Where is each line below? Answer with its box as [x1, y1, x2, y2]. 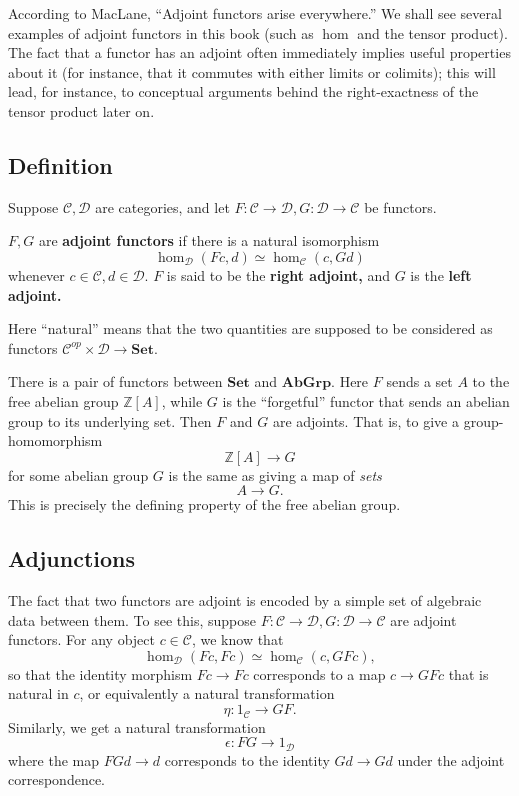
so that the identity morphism [8, 663, 193, 684]
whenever [8, 264, 65, 285]
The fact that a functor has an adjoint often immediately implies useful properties [8, 42, 511, 63]
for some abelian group [8, 464, 149, 485]
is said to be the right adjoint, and [166, 264, 390, 285]
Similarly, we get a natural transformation [8, 716, 266, 737]
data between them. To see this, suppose [8, 609, 256, 630]
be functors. [364, 196, 437, 217]
